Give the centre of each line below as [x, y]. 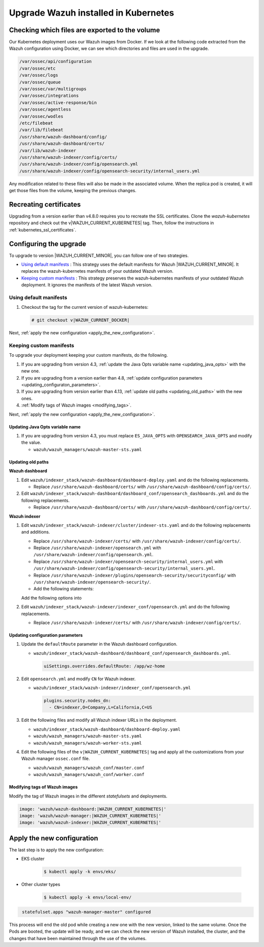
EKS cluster [33, 859]
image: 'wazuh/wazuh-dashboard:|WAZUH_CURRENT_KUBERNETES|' [93, 809]
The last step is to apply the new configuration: [56, 850]
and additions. [36, 532]
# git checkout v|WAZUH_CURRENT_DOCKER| [80, 320]
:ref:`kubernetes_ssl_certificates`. [43, 230]
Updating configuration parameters [46, 635]
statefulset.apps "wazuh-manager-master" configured [87, 912]
